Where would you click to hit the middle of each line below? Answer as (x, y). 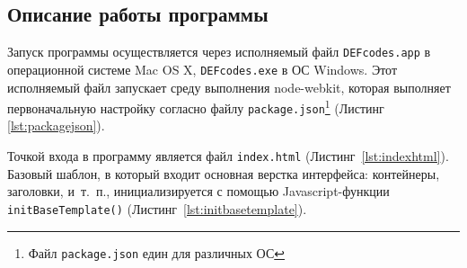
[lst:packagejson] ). (56, 125)
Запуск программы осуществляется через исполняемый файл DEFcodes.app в (219, 52)
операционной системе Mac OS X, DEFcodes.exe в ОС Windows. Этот (203, 69)
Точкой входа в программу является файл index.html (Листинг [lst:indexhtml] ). (228, 156)
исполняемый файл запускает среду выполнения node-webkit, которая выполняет (229, 87)
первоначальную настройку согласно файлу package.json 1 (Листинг (196, 107)
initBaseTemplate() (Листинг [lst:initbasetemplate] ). (157, 208)
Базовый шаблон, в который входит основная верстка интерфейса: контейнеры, (224, 173)
